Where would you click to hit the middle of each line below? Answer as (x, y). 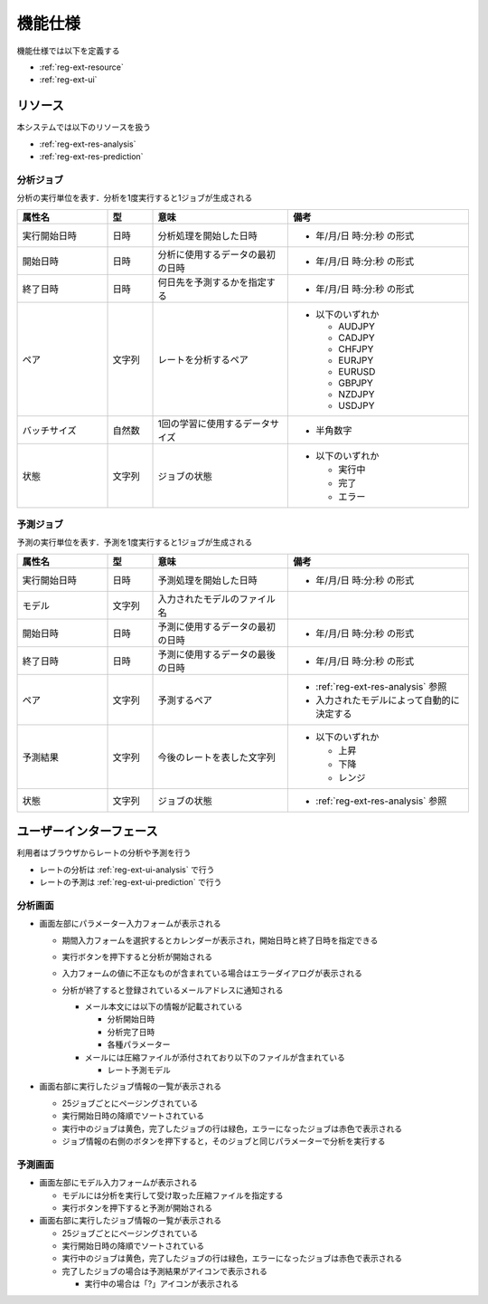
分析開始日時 (131, 1019)
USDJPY (357, 405)
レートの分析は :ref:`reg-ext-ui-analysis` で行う (127, 870)
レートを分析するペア (203, 359)
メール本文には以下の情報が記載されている (164, 1007)
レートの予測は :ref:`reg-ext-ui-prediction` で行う (131, 881)
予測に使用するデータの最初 (216, 626)
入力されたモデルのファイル (216, 599)
